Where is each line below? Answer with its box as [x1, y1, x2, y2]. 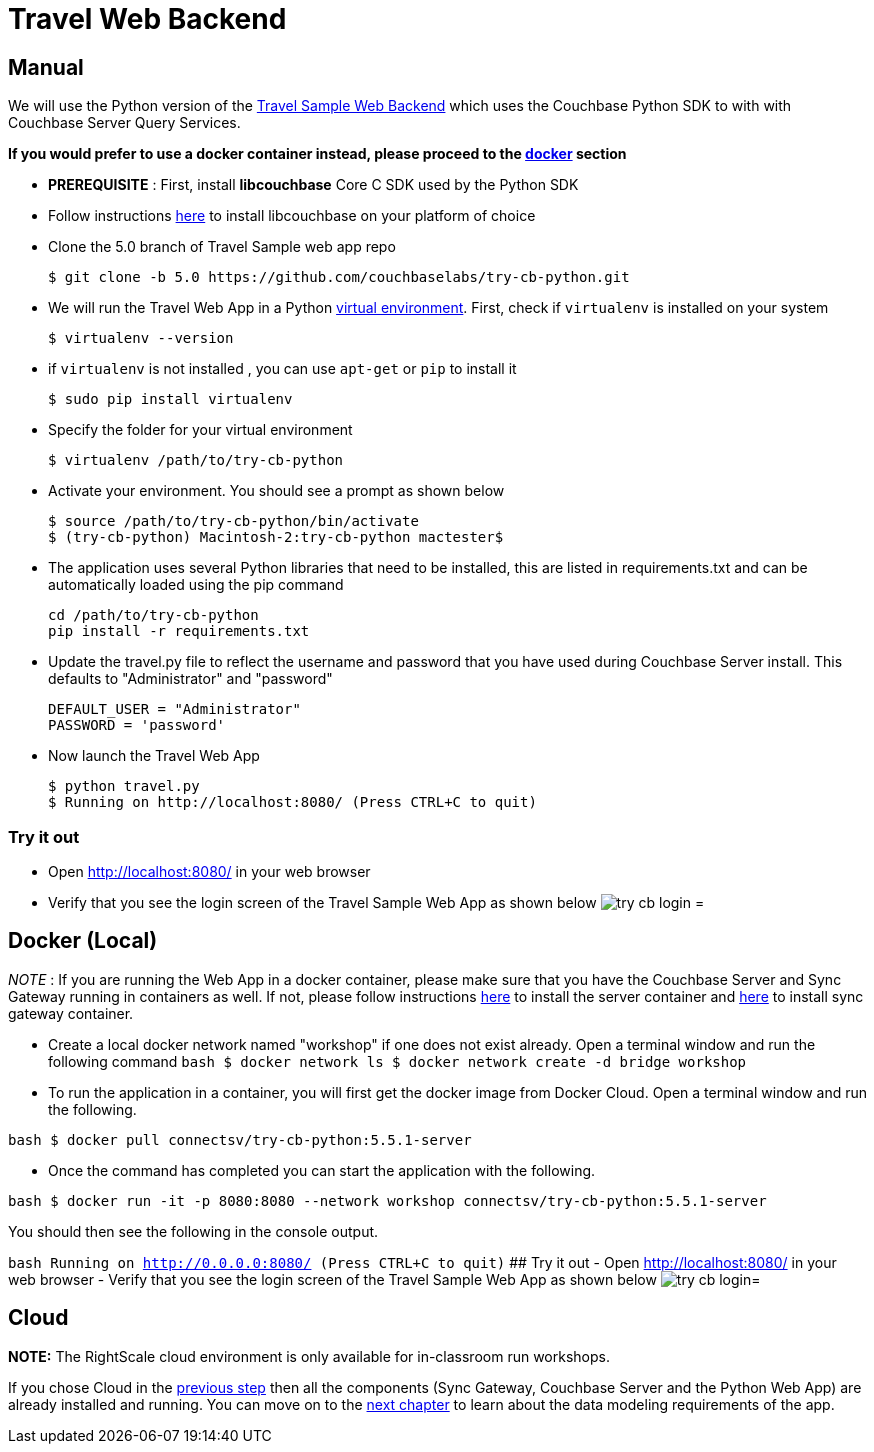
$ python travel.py [48, 778, 200, 795]
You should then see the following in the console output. [8, 1222, 379, 1240]
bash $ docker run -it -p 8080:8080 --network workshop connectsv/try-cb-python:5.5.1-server [8, 1192, 767, 1209]
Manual [8, 54, 84, 80]
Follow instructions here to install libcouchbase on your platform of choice [48, 207, 536, 225]
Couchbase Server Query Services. [8, 114, 241, 132]
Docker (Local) [8, 928, 158, 954]
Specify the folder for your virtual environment [48, 421, 353, 439]
